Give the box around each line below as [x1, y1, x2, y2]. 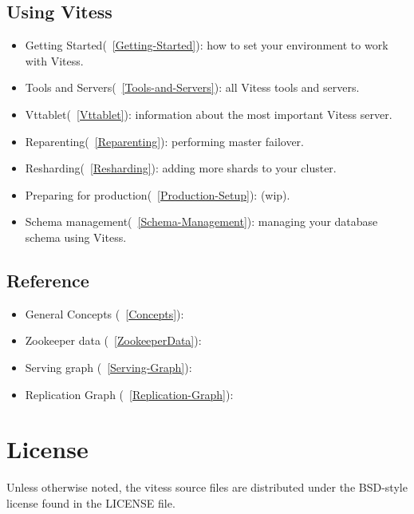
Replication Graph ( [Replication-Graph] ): [25, 385, 234, 402]
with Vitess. [25, 52, 84, 69]
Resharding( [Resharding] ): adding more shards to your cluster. [25, 160, 337, 176]
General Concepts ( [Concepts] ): [25, 305, 184, 322]
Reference [6, 267, 89, 292]
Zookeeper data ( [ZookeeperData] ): [25, 332, 202, 349]
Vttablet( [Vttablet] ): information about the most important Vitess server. [25, 105, 392, 122]
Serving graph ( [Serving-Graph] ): [25, 358, 192, 375]
